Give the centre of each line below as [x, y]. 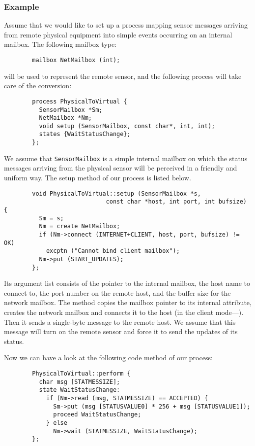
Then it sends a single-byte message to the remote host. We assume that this [120, 322]
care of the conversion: [38, 86]
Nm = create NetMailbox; [80, 226]
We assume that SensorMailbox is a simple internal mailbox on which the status [126, 158]
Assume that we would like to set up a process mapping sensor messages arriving [126, 25]
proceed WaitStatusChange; [97, 415]
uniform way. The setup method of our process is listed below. [98, 178]
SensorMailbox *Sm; [71, 110]
